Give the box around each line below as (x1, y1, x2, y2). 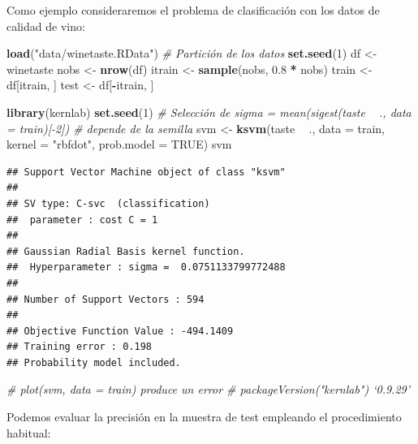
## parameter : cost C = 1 (6, 213, 158, 226)
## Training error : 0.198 (6, 341, 152, 353)
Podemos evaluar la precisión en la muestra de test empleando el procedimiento (6, 408, 402, 425)
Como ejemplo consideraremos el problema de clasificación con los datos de (6, 2, 380, 18)
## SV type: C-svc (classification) (6, 197, 210, 209)
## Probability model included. (6, 356, 181, 369)
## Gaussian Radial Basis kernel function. (6, 245, 245, 257)
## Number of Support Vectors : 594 (6, 293, 205, 305)
